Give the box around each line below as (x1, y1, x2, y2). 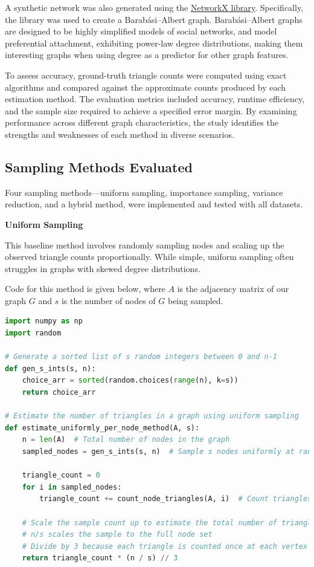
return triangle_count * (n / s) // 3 (22, 554, 178, 563)
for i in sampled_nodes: (22, 482, 122, 491)
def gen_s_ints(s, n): (5, 364, 96, 373)
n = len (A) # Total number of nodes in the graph (22, 435, 230, 444)
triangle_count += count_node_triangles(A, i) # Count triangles (39, 494, 312, 504)
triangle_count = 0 (22, 471, 100, 480)
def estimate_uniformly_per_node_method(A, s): (5, 423, 200, 432)
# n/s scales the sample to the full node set (22, 530, 213, 539)
